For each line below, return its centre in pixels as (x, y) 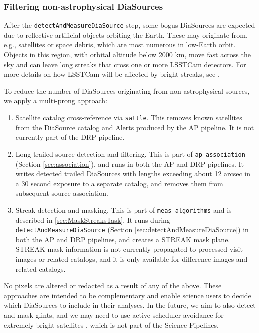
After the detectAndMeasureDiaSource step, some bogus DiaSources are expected (129, 25)
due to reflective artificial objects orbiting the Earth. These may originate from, (126, 35)
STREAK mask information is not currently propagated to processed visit (129, 249)
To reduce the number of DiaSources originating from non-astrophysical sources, (127, 91)
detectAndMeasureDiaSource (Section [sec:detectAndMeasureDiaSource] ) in (132, 229)
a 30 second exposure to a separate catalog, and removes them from (119, 183)
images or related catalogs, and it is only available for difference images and (131, 259)
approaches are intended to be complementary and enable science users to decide (128, 295)
